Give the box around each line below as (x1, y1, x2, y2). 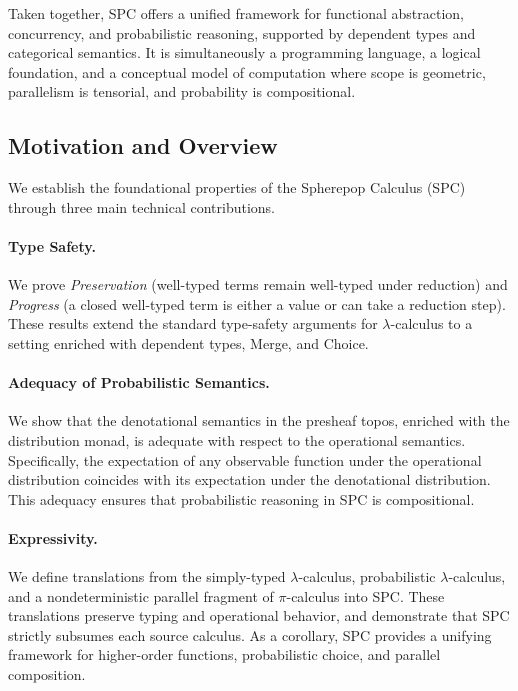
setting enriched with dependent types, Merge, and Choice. (8, 332, 369, 353)
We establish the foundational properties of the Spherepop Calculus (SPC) (8, 177, 466, 198)
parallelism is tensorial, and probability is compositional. (8, 81, 356, 102)
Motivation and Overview (8, 130, 278, 161)
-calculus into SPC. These (286, 585, 445, 606)
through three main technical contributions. (8, 196, 276, 217)
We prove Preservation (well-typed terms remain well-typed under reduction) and (8, 274, 508, 295)
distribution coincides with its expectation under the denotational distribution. (8, 469, 491, 490)
